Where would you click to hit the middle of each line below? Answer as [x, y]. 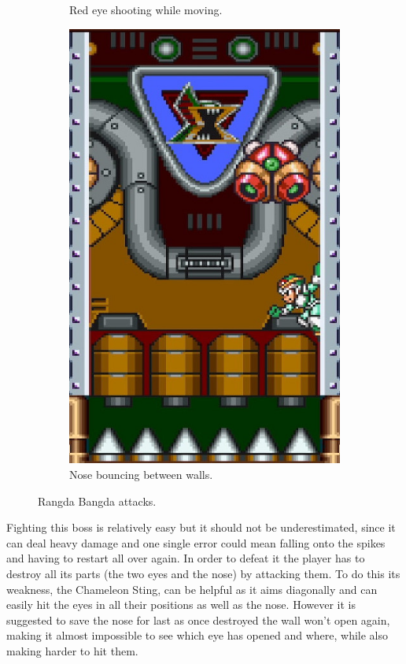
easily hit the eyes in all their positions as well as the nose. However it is [181, 605]
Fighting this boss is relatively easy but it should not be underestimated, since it [201, 527]
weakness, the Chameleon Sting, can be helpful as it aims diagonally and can [192, 589]
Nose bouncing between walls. [141, 475]
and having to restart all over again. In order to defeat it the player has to [186, 558]
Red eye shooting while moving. [146, 9]
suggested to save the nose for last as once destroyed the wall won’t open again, [198, 619]
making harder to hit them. [72, 650]
